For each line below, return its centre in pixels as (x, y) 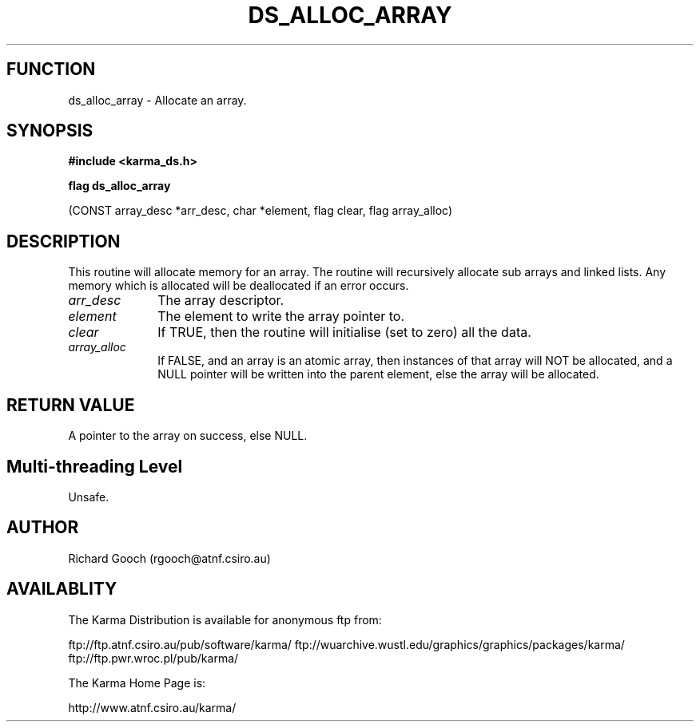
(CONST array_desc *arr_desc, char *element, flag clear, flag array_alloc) (261, 211)
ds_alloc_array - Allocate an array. (157, 100)
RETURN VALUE (71, 405)
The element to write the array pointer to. (281, 317)
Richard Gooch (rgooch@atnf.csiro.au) (169, 558)
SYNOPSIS (50, 131)
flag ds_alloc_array (119, 186)
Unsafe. (89, 497)
